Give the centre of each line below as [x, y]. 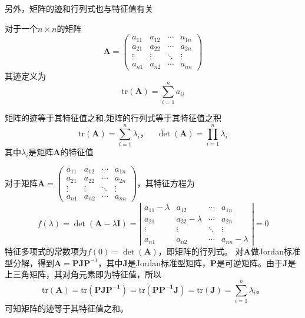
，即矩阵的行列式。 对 [201, 251]
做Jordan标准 [275, 251]
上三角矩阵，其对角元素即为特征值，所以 [83, 274]
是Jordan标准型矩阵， [169, 262]
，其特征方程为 [166, 183]
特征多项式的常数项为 [46, 251]
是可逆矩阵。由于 [250, 262]
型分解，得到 [29, 262]
